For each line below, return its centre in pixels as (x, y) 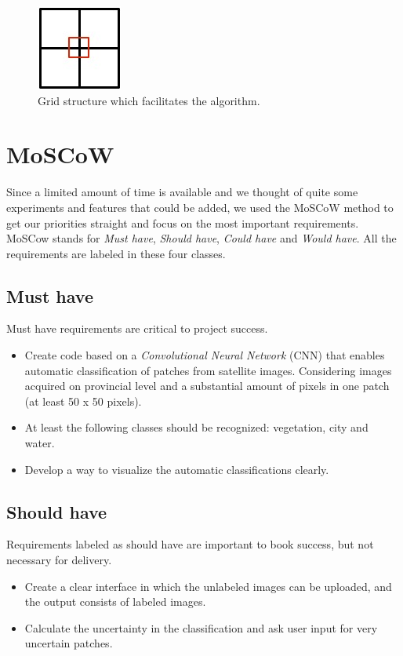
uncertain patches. (69, 643)
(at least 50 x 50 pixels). (83, 401)
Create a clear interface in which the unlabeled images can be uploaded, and (208, 586)
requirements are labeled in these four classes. (116, 253)
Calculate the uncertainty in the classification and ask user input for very (201, 627)
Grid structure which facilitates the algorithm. (149, 100)
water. (40, 443)
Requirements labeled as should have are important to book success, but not (190, 544)
